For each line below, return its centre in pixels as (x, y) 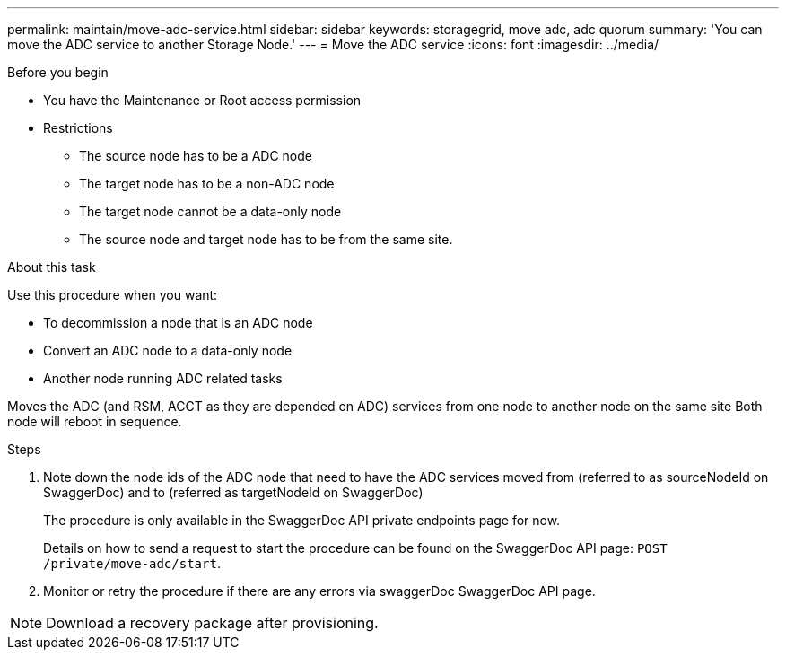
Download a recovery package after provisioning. (212, 623)
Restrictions (78, 128)
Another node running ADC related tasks (163, 378)
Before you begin (58, 72)
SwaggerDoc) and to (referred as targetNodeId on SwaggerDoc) (233, 492)
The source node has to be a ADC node (196, 156)
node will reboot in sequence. (95, 421)
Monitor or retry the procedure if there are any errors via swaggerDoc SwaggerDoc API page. (319, 591)
